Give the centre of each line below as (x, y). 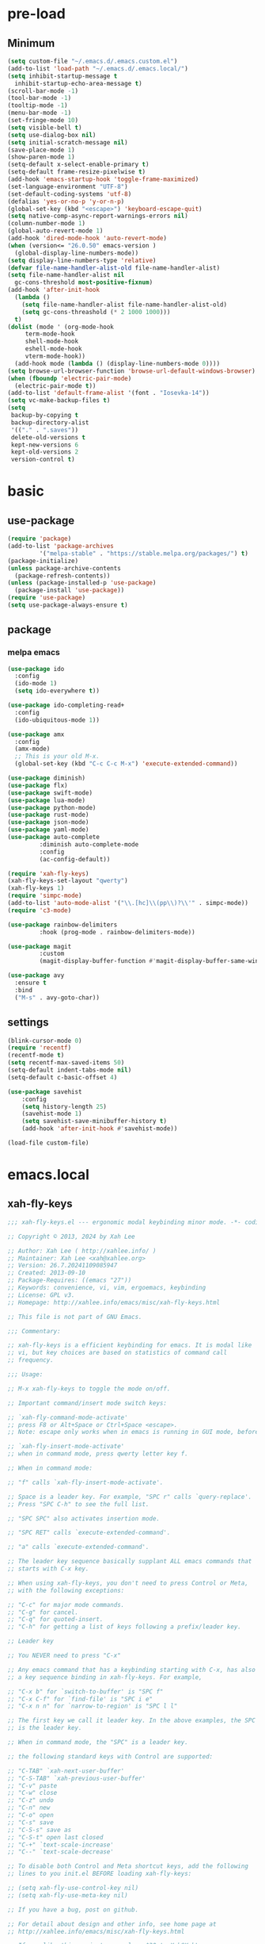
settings (28, 1023)
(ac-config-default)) (75, 859)
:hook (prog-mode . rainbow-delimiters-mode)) (117, 932)
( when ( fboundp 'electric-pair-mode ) (70, 378)
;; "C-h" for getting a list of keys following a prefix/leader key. (125, 1627)
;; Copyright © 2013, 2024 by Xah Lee (71, 1237)
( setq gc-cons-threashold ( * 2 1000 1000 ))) (96, 312)
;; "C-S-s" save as (40, 1830)
